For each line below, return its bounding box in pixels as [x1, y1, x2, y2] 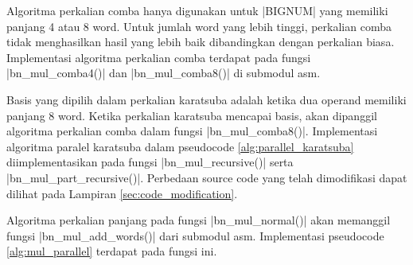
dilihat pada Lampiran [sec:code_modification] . [6, 185, 238, 201]
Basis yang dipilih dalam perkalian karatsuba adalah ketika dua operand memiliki [6, 91, 407, 107]
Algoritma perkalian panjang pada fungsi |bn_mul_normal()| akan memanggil [6, 212, 391, 228]
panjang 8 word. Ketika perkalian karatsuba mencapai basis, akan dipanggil [6, 107, 377, 123]
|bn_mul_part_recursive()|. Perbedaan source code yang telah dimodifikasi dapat [6, 169, 407, 185]
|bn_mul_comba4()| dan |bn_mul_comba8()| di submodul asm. [6, 64, 321, 81]
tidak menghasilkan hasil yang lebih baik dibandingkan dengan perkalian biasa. [6, 33, 395, 50]
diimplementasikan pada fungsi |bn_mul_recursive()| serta [6, 154, 294, 170]
